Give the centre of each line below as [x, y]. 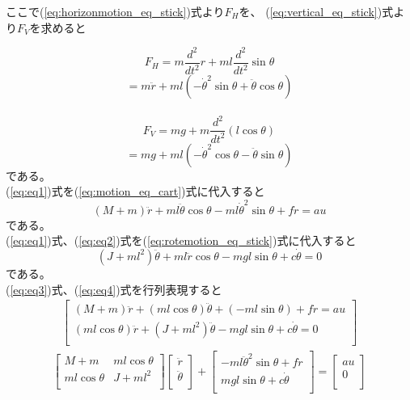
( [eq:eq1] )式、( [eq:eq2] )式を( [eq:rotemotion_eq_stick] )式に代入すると [181, 240]
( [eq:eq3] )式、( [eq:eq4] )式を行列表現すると [114, 289]
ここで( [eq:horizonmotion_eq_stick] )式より [115, 11]
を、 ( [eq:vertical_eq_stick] [308, 11]
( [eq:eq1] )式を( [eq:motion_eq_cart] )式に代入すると [135, 191]
